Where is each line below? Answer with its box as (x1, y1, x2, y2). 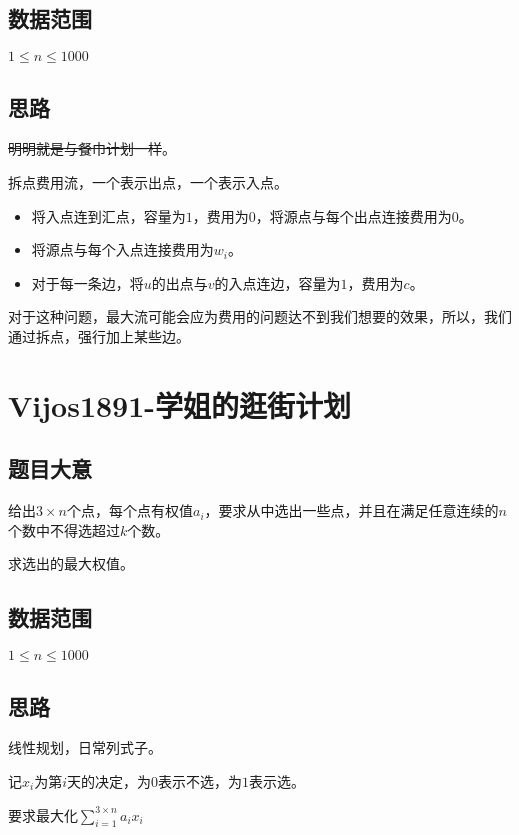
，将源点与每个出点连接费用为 (255, 205, 452, 226)
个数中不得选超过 (8, 519, 120, 540)
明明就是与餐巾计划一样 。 (8, 138, 176, 159)
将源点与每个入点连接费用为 (31, 239, 214, 260)
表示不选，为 (158, 770, 243, 791)
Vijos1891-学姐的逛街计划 (8, 384, 352, 425)
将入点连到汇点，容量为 (31, 205, 186, 226)
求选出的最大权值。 (8, 553, 134, 574)
